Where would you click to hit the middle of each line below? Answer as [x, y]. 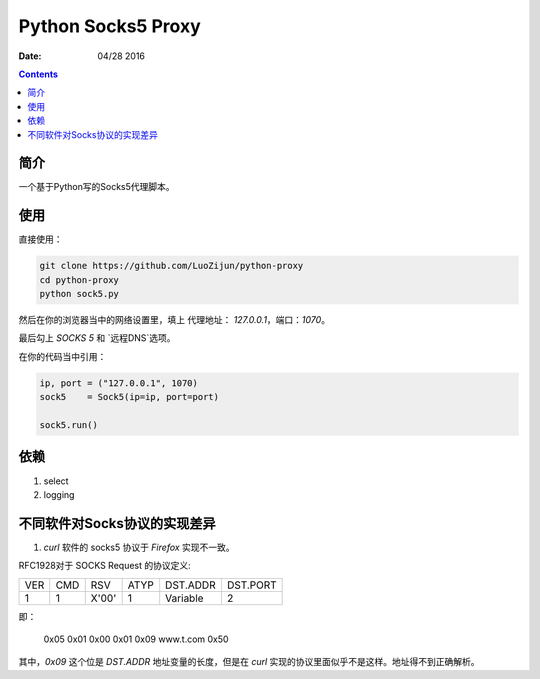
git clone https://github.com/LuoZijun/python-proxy [171, 266]
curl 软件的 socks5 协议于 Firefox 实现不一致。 [139, 547]
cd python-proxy [79, 279]
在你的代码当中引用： [62, 356]
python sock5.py [79, 294]
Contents [38, 74]
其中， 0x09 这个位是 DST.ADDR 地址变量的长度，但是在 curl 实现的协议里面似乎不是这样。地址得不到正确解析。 [249, 662]
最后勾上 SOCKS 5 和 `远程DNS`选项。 [97, 338]
